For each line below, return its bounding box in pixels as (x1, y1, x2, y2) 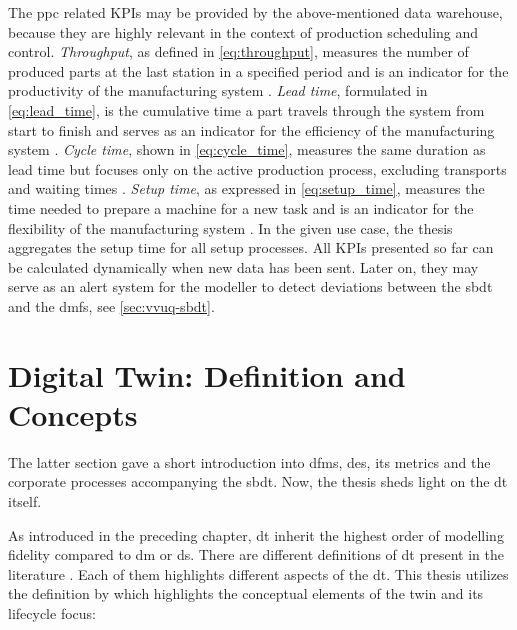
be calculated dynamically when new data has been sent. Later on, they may (8, 256, 479, 277)
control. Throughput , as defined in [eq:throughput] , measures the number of (8, 41, 469, 62)
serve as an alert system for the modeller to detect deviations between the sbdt (8, 276, 493, 297)
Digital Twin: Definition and (8, 354, 406, 395)
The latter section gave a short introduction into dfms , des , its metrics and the (8, 451, 491, 472)
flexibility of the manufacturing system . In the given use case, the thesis (8, 217, 453, 238)
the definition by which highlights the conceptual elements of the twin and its (8, 583, 484, 604)
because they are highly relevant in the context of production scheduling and (8, 21, 479, 42)
